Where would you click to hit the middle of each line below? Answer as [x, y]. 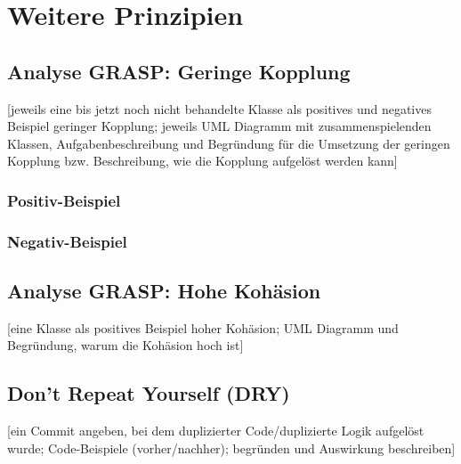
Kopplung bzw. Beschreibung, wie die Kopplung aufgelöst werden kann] [202, 161]
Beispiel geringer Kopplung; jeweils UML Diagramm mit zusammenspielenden [219, 126]
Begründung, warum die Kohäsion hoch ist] [125, 345]
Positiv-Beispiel [64, 200]
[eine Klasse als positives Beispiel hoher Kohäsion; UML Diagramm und [203, 327]
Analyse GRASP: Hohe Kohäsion [164, 291]
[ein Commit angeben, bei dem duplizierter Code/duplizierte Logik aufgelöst [216, 431]
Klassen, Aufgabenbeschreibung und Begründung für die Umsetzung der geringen [229, 143]
